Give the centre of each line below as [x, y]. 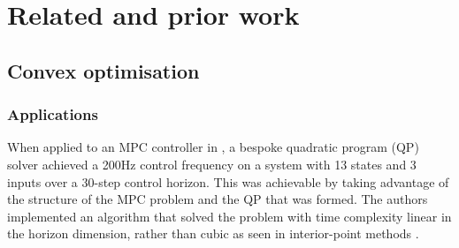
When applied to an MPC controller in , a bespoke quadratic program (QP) [213, 147]
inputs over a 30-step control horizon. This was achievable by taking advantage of [228, 181]
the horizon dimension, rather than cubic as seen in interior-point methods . [213, 233]
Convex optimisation [103, 70]
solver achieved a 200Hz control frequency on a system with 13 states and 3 [212, 164]
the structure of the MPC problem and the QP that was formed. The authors [218, 199]
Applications [53, 114]
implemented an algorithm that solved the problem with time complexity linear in [229, 216]
